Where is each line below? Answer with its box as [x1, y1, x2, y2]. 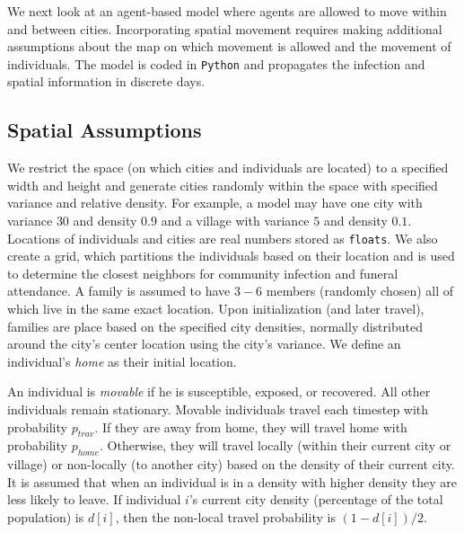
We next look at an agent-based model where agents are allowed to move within [7, 2, 447, 20]
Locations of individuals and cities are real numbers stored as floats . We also [7, 228, 438, 247]
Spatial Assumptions [7, 116, 202, 144]
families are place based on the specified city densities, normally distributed [7, 316, 423, 335]
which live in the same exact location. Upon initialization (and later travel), [7, 299, 425, 318]
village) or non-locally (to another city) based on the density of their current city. [7, 455, 455, 474]
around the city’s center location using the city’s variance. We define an [7, 334, 401, 353]
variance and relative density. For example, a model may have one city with [7, 193, 423, 212]
